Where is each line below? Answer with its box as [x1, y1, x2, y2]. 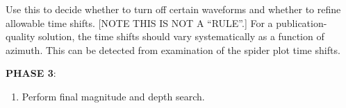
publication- [276, 15, 327, 30]
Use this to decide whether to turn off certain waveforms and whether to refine [6, 2, 341, 16]
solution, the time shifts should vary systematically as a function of [38, 29, 324, 44]
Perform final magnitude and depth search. [22, 89, 205, 103]
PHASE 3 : [6, 66, 56, 80]
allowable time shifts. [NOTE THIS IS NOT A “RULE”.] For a [6, 15, 273, 30]
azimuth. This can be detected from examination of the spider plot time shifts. [6, 42, 340, 57]
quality [6, 29, 35, 44]
